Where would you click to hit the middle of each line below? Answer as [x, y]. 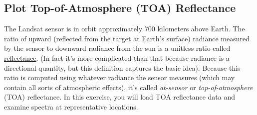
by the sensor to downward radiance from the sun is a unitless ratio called [117, 48]
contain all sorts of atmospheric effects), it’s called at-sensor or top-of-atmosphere [128, 87]
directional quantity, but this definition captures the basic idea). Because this [122, 67]
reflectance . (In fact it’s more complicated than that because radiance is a [117, 57]
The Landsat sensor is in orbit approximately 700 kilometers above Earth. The [125, 29]
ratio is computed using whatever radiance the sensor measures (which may [120, 77]
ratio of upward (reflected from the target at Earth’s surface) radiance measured [127, 38]
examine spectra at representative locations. [71, 106]
